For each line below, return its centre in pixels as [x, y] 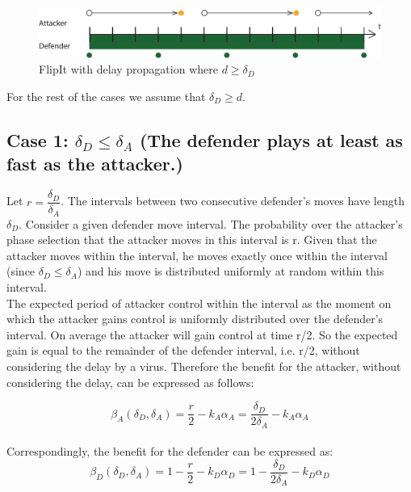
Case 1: [38, 139]
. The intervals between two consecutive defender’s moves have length [233, 201]
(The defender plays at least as [271, 139]
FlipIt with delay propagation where [128, 69]
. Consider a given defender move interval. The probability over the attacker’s [211, 223]
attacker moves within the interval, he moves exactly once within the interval [197, 255]
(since [21, 271]
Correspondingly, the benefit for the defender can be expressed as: [170, 451]
